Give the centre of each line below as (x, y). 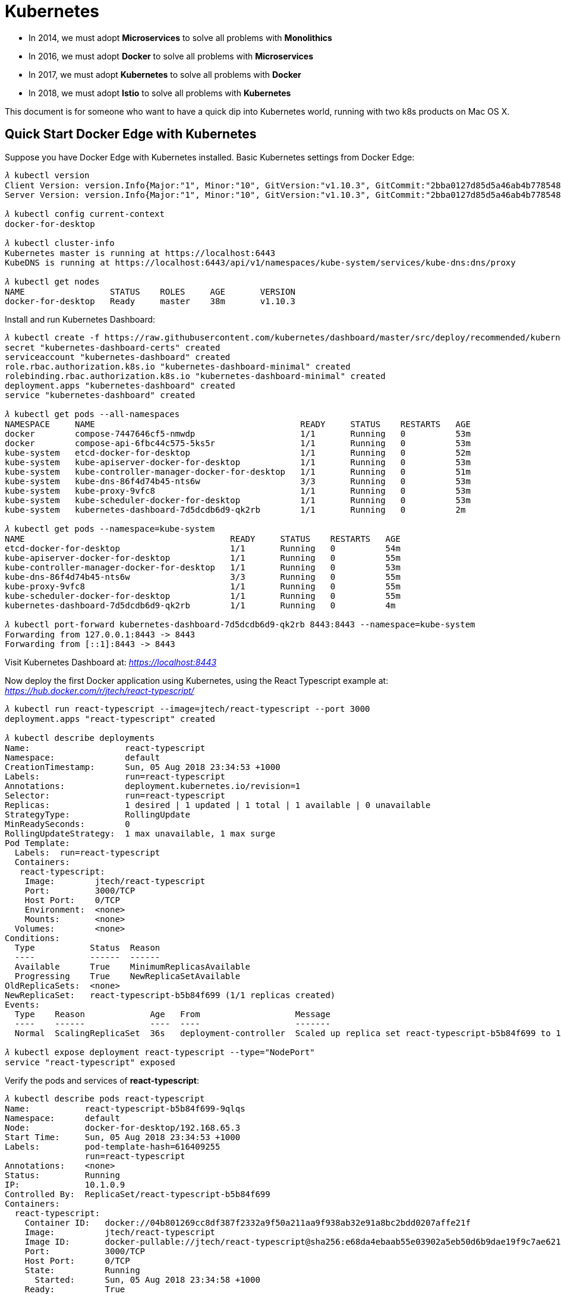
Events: (23, 1004)
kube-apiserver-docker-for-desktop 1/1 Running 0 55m (203, 558)
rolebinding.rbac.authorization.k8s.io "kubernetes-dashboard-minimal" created (195, 376)
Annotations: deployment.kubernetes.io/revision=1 (153, 786)
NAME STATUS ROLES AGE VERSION (150, 291)
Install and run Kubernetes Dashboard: (80, 319)
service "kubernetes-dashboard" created (100, 395)
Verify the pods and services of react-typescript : (102, 1080)
